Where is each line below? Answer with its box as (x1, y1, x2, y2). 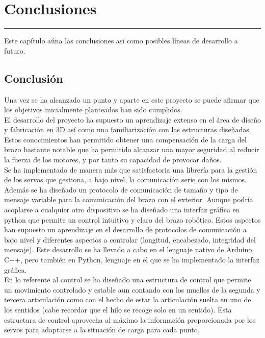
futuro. (4, 45, 25, 56)
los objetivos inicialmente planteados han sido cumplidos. (4, 104, 182, 115)
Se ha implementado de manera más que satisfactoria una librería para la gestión (4, 164, 257, 175)
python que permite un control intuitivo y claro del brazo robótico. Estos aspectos (4, 214, 261, 225)
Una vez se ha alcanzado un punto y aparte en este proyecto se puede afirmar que (4, 94, 259, 105)
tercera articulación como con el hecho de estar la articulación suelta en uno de (4, 294, 251, 305)
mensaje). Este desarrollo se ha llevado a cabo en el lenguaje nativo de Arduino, (4, 244, 254, 255)
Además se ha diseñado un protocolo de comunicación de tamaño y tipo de (4, 184, 238, 195)
